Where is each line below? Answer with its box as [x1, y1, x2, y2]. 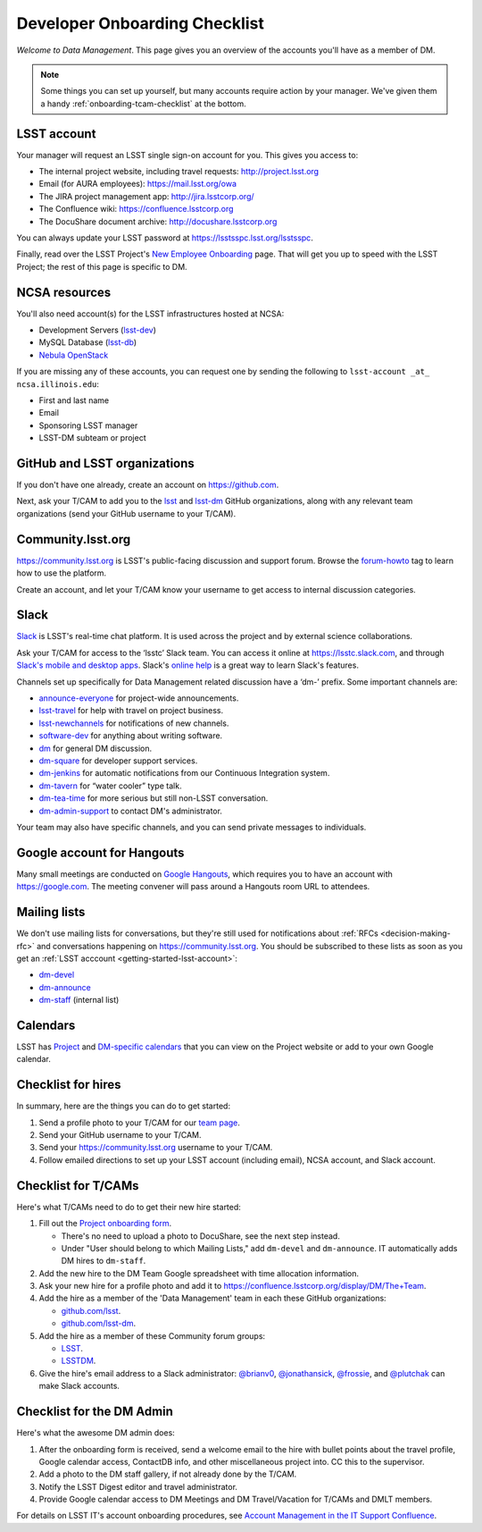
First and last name [38, 395, 110, 406]
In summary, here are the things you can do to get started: [16, 1100, 231, 1112]
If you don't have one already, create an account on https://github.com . [16, 479, 279, 491]
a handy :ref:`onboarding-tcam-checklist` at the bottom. [40, 98, 247, 109]
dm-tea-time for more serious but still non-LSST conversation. [38, 793, 269, 804]
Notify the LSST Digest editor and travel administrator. [38, 1481, 238, 1492]
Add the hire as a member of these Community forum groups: [38, 1330, 266, 1341]
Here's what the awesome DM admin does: [16, 1427, 176, 1438]
